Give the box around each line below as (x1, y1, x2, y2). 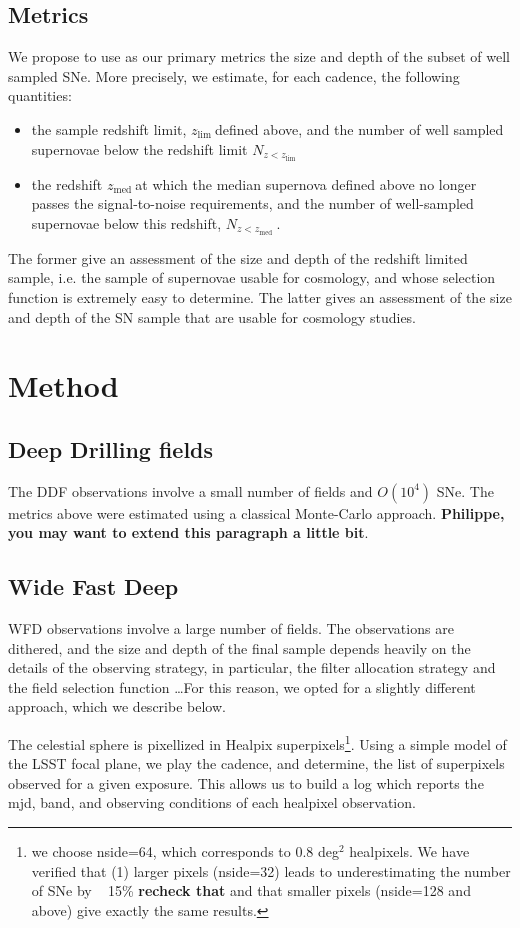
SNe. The (436, 480, 494, 501)
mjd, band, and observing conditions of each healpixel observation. (8, 792, 416, 813)
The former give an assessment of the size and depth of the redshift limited (8, 247, 468, 268)
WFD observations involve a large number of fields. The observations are (8, 618, 454, 639)
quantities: (8, 85, 72, 106)
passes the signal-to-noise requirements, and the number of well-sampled (31, 193, 474, 214)
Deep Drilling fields (8, 433, 214, 464)
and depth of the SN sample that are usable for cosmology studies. (8, 306, 417, 327)
